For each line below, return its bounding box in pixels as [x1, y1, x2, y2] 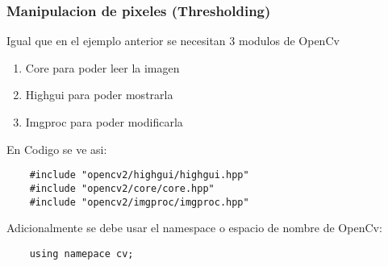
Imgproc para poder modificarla [25, 114, 183, 130]
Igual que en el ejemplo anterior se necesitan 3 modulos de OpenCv [6, 32, 340, 49]
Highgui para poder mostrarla [25, 86, 173, 103]
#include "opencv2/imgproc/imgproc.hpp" [29, 196, 249, 208]
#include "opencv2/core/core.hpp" [29, 182, 215, 194]
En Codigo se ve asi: [6, 140, 107, 157]
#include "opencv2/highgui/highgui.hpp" [29, 169, 249, 181]
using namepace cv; [29, 247, 134, 260]
